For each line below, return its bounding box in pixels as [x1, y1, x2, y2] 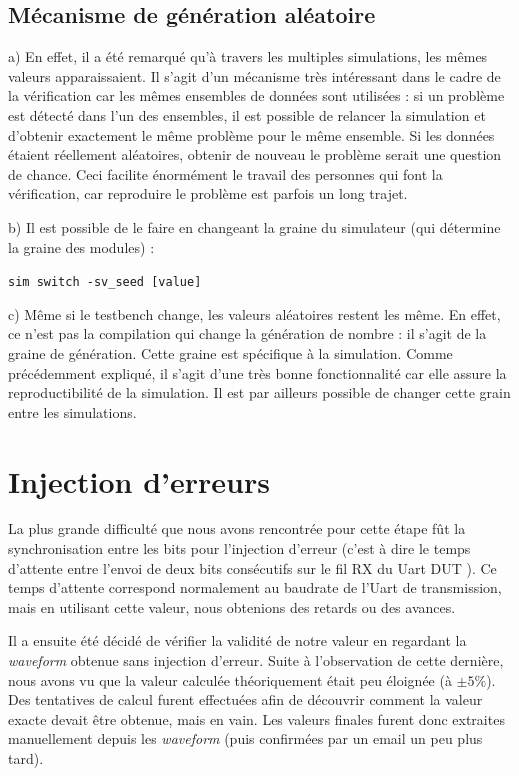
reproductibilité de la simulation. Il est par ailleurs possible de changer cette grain [8, 382, 511, 403]
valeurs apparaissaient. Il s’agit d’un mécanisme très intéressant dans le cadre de [8, 65, 501, 86]
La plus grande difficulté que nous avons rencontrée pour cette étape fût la [8, 518, 466, 539]
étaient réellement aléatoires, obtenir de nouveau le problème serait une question [8, 144, 502, 165]
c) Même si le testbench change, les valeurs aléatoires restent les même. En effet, [8, 303, 501, 324]
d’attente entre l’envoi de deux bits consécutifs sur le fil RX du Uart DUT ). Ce [8, 557, 497, 578]
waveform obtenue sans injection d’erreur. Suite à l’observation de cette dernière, [8, 650, 504, 671]
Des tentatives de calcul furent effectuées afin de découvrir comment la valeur [8, 689, 483, 710]
